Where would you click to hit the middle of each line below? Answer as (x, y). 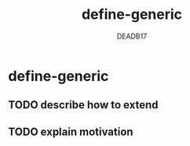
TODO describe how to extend (83, 105)
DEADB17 (132, 36)
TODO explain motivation (71, 131)
